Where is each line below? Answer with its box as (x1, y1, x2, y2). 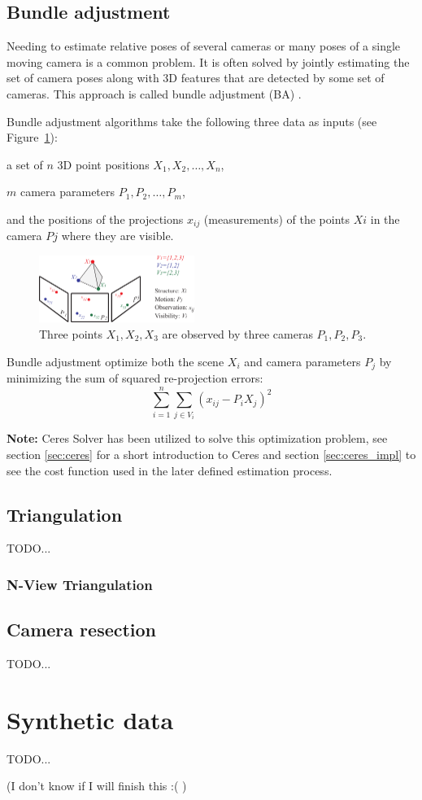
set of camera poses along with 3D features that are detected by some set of (7, 69, 385, 86)
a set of (7, 155, 43, 173)
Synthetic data (7, 702, 174, 736)
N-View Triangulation (7, 574, 153, 594)
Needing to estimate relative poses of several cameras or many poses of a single (7, 37, 401, 55)
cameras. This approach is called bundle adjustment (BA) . (7, 85, 302, 102)
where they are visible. (61, 227, 174, 244)
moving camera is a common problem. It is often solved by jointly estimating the (7, 53, 410, 70)
